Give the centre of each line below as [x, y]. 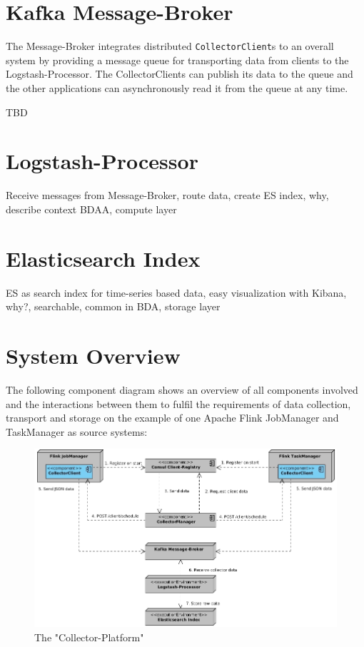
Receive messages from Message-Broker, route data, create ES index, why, [167, 195]
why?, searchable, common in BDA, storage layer [113, 306]
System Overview [93, 355]
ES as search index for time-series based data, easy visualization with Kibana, [176, 292]
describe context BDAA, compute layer [91, 209]
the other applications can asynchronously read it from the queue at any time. [177, 87]
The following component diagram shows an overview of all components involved [182, 389]
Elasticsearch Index [103, 258]
